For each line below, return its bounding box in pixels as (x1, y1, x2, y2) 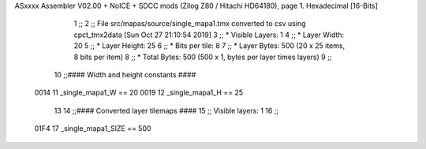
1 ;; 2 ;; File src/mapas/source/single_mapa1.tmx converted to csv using (73, 19, 306, 28)
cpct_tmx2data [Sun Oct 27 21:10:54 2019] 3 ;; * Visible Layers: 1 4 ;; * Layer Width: (73, 30, 345, 39)
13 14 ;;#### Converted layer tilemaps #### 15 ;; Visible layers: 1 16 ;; (54, 106, 279, 115)
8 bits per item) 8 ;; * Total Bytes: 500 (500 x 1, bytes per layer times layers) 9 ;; (73, 52, 332, 61)
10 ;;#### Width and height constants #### (54, 69, 196, 79)
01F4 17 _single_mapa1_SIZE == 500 (34, 124, 151, 133)
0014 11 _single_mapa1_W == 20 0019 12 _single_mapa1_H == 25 (34, 88, 244, 98)
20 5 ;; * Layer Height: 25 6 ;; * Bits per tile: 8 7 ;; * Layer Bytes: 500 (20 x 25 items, (73, 41, 346, 50)
